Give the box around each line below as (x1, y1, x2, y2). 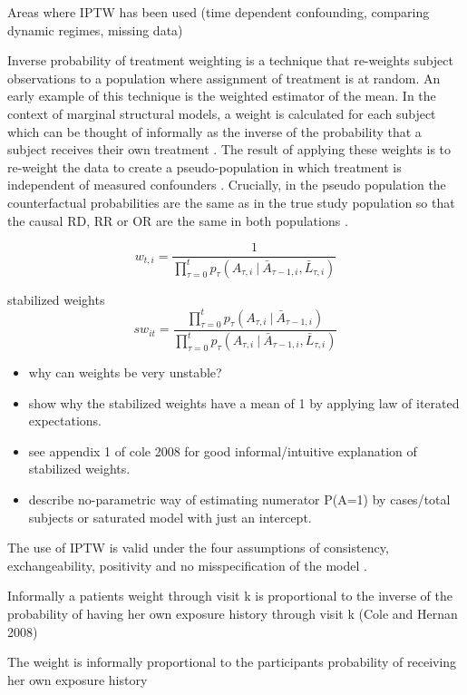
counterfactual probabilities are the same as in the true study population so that (7, 192, 455, 211)
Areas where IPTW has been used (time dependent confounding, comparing (7, 3, 430, 21)
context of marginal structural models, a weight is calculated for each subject (7, 103, 436, 122)
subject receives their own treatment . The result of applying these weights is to (7, 140, 452, 159)
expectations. (28, 411, 102, 430)
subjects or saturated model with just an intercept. (28, 507, 312, 526)
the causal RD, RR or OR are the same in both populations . (7, 210, 348, 230)
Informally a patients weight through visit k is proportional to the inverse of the (7, 586, 452, 605)
